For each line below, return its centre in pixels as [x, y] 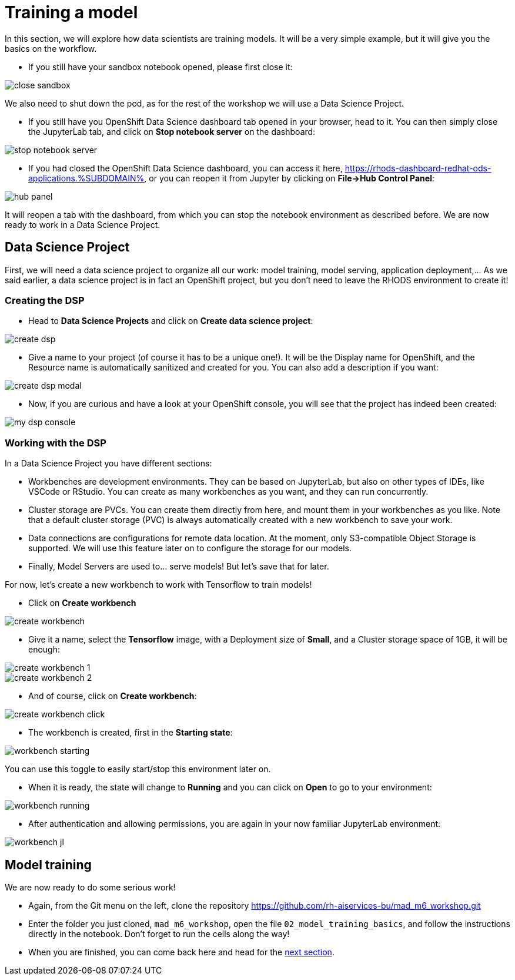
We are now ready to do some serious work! [90, 887]
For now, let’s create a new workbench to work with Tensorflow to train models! [158, 585]
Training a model [71, 12]
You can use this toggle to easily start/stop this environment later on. [138, 769]
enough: [44, 650]
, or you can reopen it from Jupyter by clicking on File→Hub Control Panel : [289, 178]
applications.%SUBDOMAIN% [86, 178]
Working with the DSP [56, 443]
